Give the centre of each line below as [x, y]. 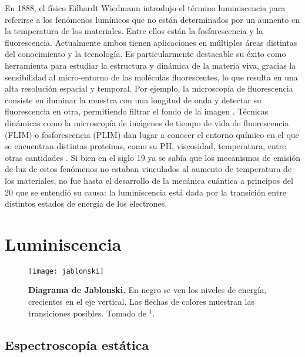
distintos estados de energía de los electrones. [86, 203]
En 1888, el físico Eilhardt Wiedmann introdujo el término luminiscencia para [145, 8]
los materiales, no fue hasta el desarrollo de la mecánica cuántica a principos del [149, 180]
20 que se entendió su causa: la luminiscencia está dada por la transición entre [145, 192]
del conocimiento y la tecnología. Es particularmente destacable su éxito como [145, 54]
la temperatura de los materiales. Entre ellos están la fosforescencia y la [134, 31]
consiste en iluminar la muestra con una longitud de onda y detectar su [133, 100]
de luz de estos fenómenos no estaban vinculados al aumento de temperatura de [148, 169]
